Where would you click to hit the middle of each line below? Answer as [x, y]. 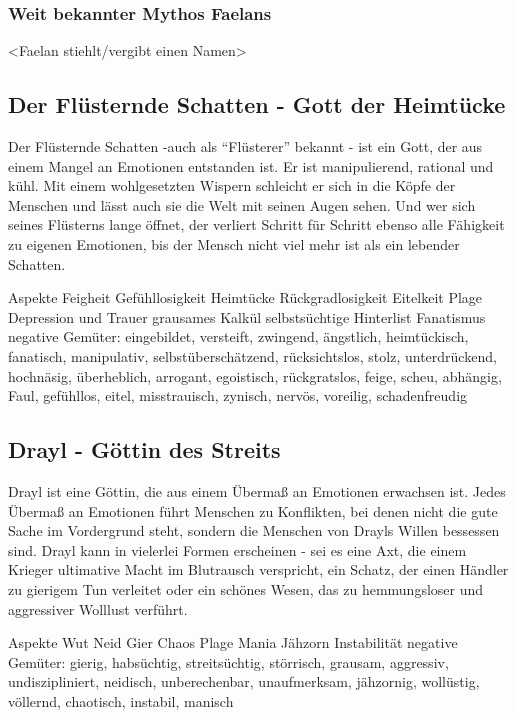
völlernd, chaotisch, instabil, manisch [121, 700]
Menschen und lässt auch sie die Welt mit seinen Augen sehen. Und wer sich [242, 204]
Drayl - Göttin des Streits [144, 449]
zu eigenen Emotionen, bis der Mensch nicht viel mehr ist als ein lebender [234, 243]
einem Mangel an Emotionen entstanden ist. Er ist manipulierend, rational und [251, 165]
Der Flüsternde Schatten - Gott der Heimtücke [257, 104]
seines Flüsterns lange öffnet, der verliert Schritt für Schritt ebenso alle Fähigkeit [256, 224]
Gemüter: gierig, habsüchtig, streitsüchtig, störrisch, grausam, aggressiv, [228, 661]
